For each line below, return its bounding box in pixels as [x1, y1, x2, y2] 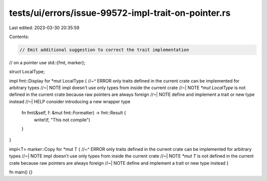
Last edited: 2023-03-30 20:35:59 [9, 25, 80, 31]
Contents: [9, 34, 29, 40]
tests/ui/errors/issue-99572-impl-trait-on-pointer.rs [9, 7, 231, 18]
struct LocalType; [9, 69, 45, 75]
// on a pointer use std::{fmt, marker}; [9, 59, 86, 65]
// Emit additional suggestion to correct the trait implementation [19, 47, 189, 52]
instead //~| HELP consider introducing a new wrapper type [9, 98, 131, 104]
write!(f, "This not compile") [34, 117, 90, 123]
